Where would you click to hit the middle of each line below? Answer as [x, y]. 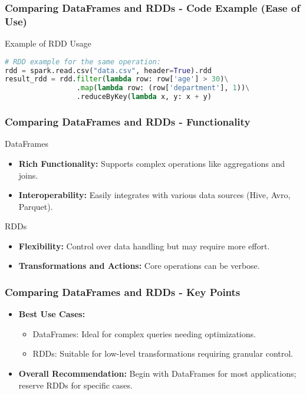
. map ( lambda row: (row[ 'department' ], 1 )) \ [163, 88]
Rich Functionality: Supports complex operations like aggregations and [152, 163]
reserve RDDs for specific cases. [75, 385]
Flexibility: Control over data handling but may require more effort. [144, 246]
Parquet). [36, 206]
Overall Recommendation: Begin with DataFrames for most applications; [157, 373]
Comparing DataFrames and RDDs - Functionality [128, 122]
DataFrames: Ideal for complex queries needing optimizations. [144, 333]
